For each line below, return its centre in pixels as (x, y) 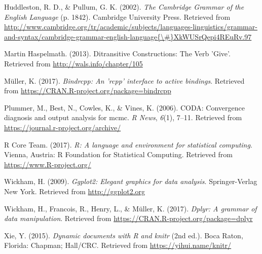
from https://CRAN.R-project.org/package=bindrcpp (88, 90)
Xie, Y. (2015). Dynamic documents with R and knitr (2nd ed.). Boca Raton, (124, 235)
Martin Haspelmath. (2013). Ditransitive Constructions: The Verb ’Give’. (117, 53)
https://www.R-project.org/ (48, 164)
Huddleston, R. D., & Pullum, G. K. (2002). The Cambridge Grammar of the (124, 7)
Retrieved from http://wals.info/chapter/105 (73, 63)
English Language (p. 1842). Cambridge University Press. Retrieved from (117, 16)
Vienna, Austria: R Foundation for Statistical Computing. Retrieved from (118, 154)
